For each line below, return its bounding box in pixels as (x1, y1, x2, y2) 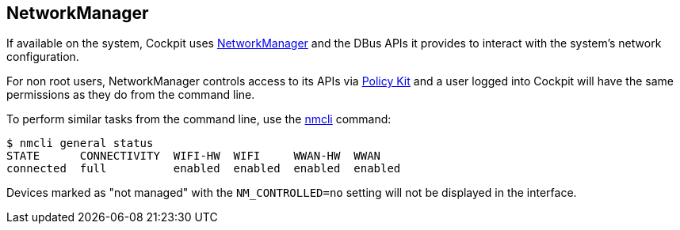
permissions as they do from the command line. (6, 88, 255, 102)
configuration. (6, 50, 79, 64)
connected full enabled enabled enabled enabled (6, 162, 401, 175)
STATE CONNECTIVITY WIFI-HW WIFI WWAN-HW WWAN (6, 149, 381, 163)
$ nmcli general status (6, 137, 154, 150)
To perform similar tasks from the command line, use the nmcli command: (6, 112, 392, 126)
